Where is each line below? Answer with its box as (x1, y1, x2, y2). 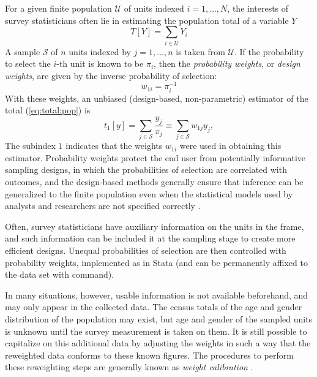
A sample (5, 45, 40, 58)
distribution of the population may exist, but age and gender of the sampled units (5, 313, 313, 325)
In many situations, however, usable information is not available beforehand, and (5, 288, 308, 301)
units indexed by (69, 45, 131, 58)
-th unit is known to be (56, 57, 144, 70)
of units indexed (124, 2, 184, 14)
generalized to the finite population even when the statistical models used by (5, 187, 293, 200)
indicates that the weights (65, 139, 163, 152)
